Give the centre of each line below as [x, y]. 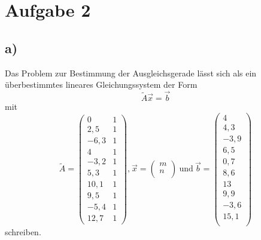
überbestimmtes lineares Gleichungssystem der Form [101, 84]
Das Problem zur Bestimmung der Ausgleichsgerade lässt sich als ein [131, 73]
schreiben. [23, 231]
